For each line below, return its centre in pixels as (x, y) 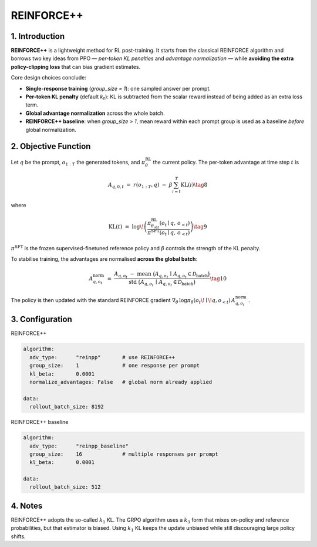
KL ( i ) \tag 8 (194, 185)
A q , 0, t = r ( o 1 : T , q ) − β (140, 185)
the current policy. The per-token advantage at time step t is (226, 163)
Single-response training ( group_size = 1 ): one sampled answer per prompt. (118, 88)
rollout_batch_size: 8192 (67, 407)
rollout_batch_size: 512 (65, 487)
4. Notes (27, 505)
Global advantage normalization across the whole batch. (95, 113)
